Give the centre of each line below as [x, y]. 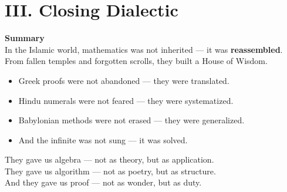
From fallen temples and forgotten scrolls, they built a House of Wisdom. [136, 61]
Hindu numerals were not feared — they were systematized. [126, 100]
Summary [25, 38]
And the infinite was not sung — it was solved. [103, 139]
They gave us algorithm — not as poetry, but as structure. [110, 171]
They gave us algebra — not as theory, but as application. [109, 159]
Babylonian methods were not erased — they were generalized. [131, 120]
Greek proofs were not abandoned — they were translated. [124, 80]
